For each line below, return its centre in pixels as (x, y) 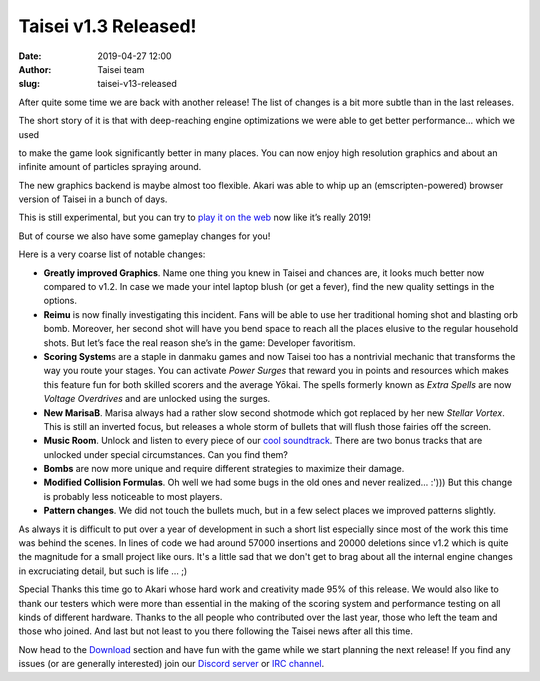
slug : (29, 84)
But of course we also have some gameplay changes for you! (144, 236)
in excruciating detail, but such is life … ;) (103, 571)
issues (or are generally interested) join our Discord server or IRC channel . (171, 664)
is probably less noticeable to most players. (133, 496)
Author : (35, 69)
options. (60, 301)
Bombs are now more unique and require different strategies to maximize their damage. (224, 469)
